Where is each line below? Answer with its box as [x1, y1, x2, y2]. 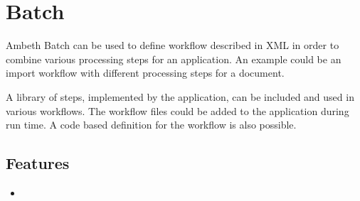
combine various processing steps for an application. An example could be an [6, 51, 342, 66]
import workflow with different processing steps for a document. [6, 65, 285, 80]
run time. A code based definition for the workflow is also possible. [6, 117, 297, 132]
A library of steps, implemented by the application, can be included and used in [6, 89, 354, 104]
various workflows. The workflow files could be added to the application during [6, 103, 349, 118]
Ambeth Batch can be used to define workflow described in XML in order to [6, 38, 339, 53]
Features [6, 152, 70, 174]
